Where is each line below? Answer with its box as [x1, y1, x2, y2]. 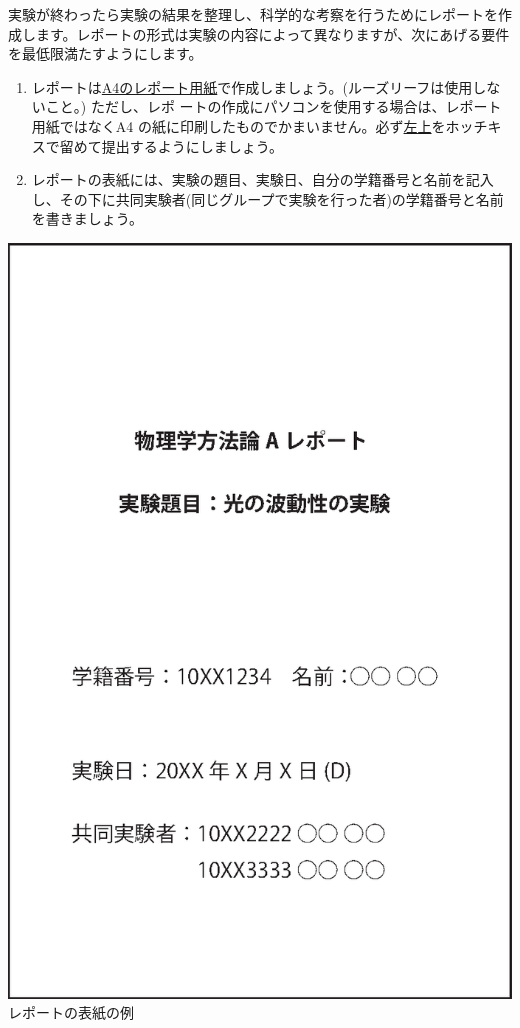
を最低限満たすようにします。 [8, 43, 203, 64]
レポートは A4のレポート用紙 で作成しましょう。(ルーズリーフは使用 [31, 76, 473, 97]
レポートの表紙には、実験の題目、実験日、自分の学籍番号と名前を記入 [31, 169, 494, 190]
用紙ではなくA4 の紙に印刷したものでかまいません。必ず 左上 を [31, 115, 446, 136]
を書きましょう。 [31, 208, 143, 229]
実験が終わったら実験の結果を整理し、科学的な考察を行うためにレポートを [8, 4, 498, 24]
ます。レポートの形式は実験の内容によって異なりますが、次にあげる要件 [35, 23, 510, 44]
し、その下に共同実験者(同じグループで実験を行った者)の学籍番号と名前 [31, 188, 504, 209]
